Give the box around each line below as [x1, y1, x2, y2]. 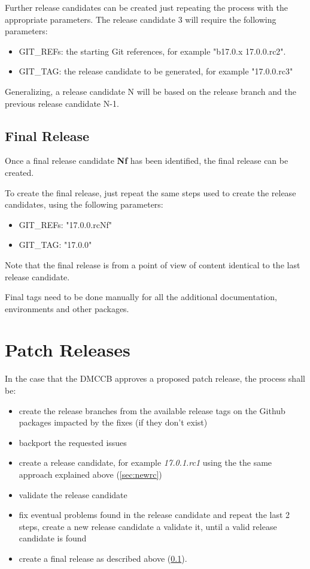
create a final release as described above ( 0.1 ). [19, 552, 187, 564]
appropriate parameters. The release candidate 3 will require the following [5, 13, 276, 25]
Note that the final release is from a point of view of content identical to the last [5, 258, 300, 271]
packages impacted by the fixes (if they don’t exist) [19, 416, 208, 429]
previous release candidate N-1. [5, 97, 119, 109]
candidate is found [19, 532, 87, 544]
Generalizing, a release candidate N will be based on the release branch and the [5, 85, 296, 97]
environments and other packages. [5, 302, 129, 315]
